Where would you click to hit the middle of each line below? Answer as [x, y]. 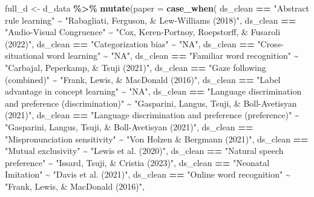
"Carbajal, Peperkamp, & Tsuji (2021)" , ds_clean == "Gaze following [136, 67]
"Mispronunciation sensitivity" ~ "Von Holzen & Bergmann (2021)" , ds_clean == [157, 139]
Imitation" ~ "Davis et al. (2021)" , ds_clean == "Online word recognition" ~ [148, 174]
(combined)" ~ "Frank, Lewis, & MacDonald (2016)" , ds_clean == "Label [143, 79]
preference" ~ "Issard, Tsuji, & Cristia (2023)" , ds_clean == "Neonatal [137, 162]
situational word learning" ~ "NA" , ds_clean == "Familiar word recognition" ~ [152, 55]
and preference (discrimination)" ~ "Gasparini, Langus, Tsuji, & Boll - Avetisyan [151, 103]
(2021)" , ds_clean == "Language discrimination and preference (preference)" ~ [152, 115]
